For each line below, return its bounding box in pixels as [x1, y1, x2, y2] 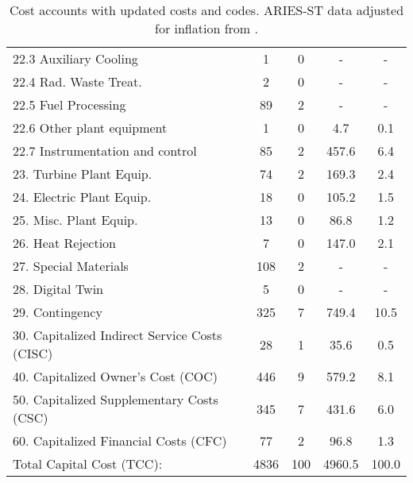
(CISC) [13, 344, 53, 362]
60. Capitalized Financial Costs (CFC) [13, 431, 227, 450]
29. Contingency [13, 303, 102, 321]
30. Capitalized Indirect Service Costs [13, 326, 222, 344]
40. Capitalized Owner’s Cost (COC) [13, 367, 218, 385]
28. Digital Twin [13, 280, 104, 298]
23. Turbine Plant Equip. [13, 164, 152, 183]
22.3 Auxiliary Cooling [13, 49, 138, 68]
